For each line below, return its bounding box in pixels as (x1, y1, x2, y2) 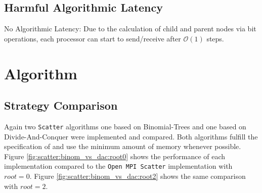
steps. (206, 33, 224, 43)
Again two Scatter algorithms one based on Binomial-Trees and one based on (4, 121, 246, 131)
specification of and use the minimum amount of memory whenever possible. (4, 141, 241, 152)
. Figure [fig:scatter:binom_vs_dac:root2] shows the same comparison (29, 171, 246, 181)
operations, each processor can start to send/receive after (4, 33, 181, 43)
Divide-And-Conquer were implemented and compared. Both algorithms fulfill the (4, 131, 258, 141)
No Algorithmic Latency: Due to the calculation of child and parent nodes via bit (4, 23, 256, 34)
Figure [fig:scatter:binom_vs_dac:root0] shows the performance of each (4, 151, 226, 161)
